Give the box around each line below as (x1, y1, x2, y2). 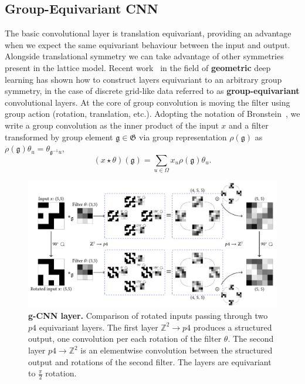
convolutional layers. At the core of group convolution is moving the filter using (5, 96, 290, 108)
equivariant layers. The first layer (39, 321, 158, 333)
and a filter (229, 119, 269, 131)
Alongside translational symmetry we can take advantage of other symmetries (5, 50, 284, 62)
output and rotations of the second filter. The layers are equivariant (28, 355, 272, 368)
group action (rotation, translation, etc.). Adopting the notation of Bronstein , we (5, 107, 300, 120)
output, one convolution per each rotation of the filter (28, 332, 222, 345)
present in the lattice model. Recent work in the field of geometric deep (5, 61, 271, 73)
